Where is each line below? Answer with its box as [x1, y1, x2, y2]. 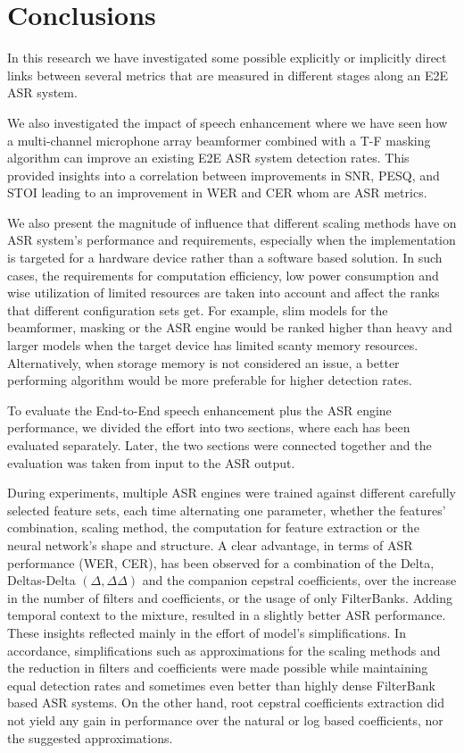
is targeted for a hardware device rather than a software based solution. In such [7, 248, 443, 267]
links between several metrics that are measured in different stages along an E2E [7, 65, 449, 84]
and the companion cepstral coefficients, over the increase [142, 571, 457, 590]
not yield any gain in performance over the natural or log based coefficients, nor [7, 710, 443, 729]
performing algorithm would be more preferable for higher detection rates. [7, 371, 412, 389]
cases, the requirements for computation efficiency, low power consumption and [7, 265, 439, 284]
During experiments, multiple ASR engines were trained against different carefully [7, 483, 456, 502]
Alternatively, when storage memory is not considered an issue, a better [7, 353, 400, 372]
